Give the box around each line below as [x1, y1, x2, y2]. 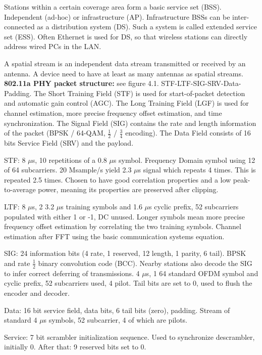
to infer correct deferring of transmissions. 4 [4, 268, 140, 278]
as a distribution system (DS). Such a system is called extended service [37, 21, 257, 32]
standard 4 [4, 315, 37, 325]
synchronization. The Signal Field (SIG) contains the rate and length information [4, 117, 256, 128]
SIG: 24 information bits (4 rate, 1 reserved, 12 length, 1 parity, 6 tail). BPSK [4, 248, 246, 258]
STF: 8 [4, 154, 26, 165]
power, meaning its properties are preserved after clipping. [38, 184, 219, 195]
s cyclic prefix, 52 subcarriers [149, 201, 239, 211]
